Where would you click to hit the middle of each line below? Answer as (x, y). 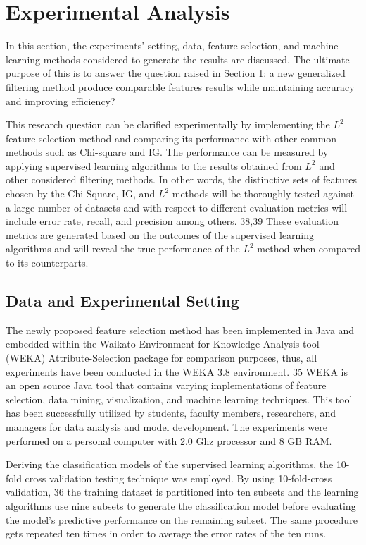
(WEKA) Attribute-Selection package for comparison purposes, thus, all (162, 358)
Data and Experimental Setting (122, 301)
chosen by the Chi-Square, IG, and (81, 194)
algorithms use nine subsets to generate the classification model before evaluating (181, 505)
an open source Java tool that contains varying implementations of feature (166, 385)
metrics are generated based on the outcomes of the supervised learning (160, 234)
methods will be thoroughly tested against (263, 194)
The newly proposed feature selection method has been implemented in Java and (180, 330)
